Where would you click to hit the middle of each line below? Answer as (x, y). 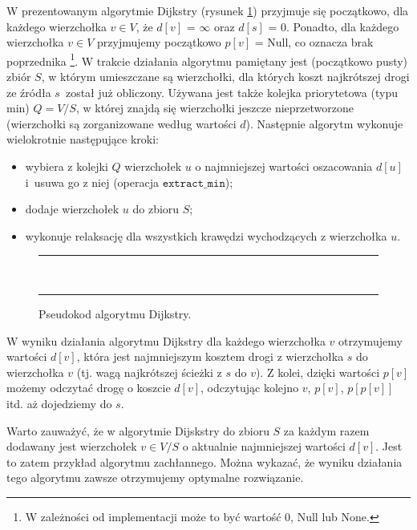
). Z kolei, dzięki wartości (318, 372)
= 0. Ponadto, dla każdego (334, 26)
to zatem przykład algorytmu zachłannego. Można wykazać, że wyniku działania (204, 461)
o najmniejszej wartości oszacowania (284, 166)
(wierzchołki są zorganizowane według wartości (121, 123)
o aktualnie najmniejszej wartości (264, 446)
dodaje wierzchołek (72, 209)
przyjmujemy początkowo (159, 42)
